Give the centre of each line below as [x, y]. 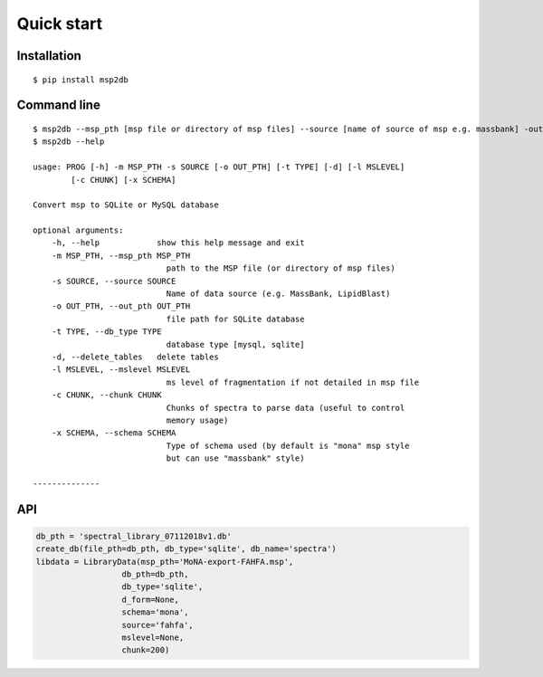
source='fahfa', [157, 625]
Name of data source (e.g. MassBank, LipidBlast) [278, 294]
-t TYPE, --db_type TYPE [106, 332]
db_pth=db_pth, [155, 574]
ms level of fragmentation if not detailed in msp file [293, 382]
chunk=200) [146, 650]
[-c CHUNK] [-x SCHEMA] [124, 180]
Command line [59, 105]
